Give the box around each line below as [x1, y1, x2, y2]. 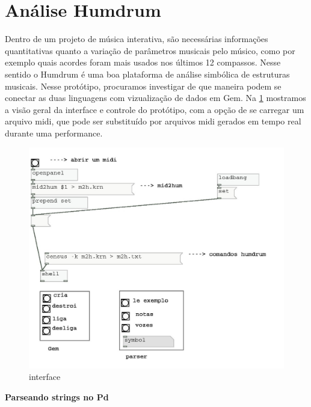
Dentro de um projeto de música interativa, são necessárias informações [5, 32, 268, 45]
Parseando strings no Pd [5, 390, 109, 403]
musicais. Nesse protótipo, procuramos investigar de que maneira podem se [5, 79, 282, 92]
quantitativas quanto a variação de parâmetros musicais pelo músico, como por [5, 44, 295, 57]
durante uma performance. [5, 126, 103, 139]
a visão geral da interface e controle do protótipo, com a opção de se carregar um [5, 103, 304, 115]
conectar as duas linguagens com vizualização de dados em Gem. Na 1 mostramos [5, 91, 306, 104]
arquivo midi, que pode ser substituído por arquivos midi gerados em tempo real [5, 115, 301, 127]
